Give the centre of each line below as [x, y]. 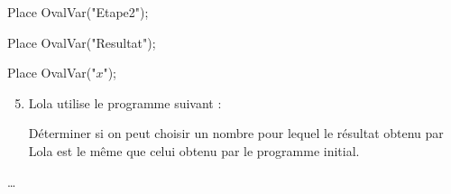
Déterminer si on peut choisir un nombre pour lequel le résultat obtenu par [236, 133]
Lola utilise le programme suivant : [125, 102]
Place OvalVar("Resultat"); [82, 42]
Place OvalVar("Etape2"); [78, 12]
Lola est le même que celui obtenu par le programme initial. [194, 150]
